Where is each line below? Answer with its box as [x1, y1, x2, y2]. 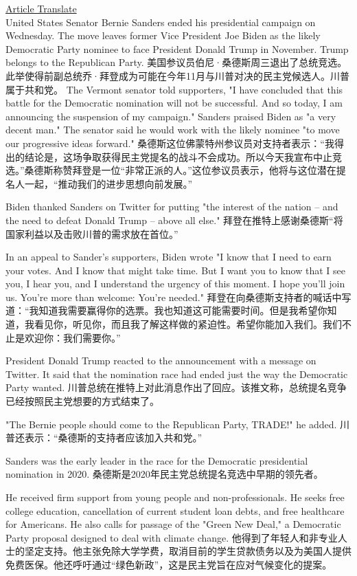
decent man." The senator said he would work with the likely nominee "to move [5, 122, 340, 137]
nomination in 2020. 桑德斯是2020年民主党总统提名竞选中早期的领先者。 [5, 467, 323, 481]
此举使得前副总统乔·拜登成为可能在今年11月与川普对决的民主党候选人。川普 [5, 68, 349, 82]
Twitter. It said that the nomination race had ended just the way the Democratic [5, 366, 348, 381]
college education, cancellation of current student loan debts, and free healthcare [5, 503, 345, 518]
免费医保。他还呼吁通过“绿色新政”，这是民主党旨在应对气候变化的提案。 [5, 557, 332, 571]
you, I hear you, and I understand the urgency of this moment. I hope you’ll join [5, 276, 345, 291]
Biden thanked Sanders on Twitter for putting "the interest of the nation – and [5, 199, 338, 214]
